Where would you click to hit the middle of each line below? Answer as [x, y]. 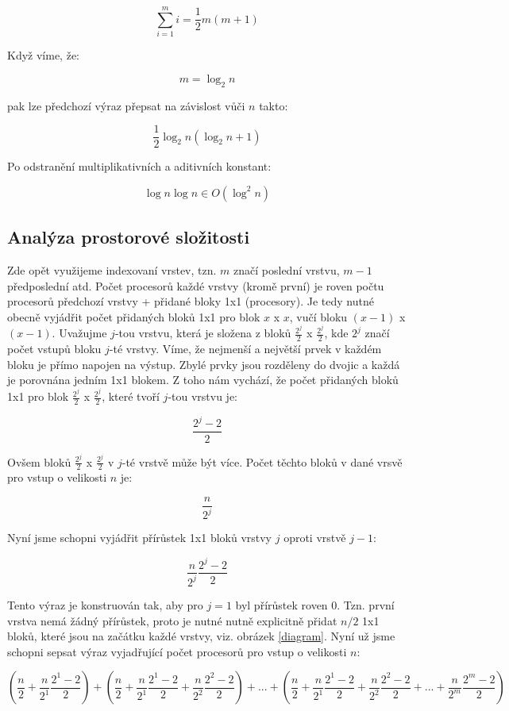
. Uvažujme [79, 333]
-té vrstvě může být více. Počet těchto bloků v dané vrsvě [262, 461]
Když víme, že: [43, 55]
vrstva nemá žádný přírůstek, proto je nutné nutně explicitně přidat [172, 620]
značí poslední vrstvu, [287, 269]
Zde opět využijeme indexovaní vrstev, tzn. [112, 269]
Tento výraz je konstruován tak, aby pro [105, 604]
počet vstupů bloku [54, 349]
